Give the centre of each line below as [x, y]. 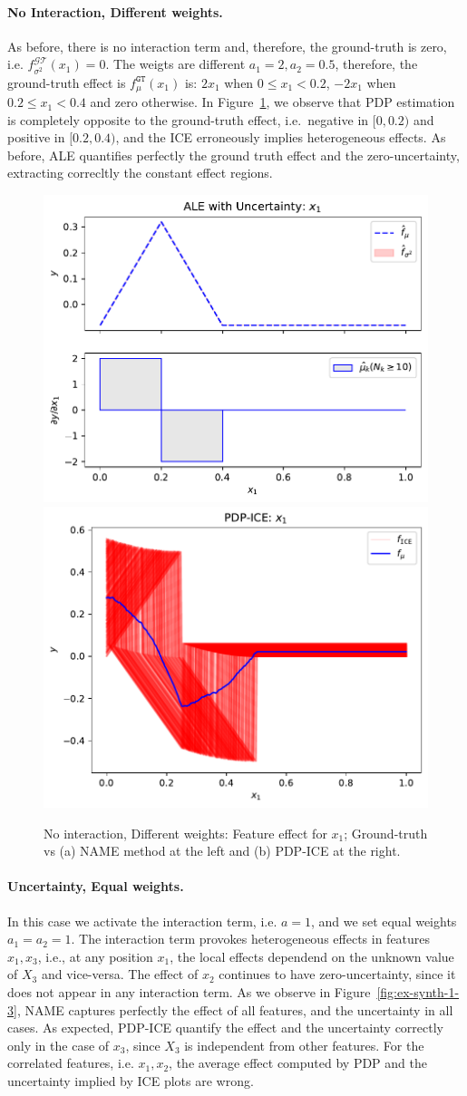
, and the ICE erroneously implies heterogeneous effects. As [281, 137]
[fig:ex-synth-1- [418, 992]
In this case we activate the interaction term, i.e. [142, 921]
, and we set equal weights [384, 921]
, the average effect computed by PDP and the [298, 1063]
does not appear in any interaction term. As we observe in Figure [189, 992]
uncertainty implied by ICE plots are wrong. [131, 1081]
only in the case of [58, 1045]
